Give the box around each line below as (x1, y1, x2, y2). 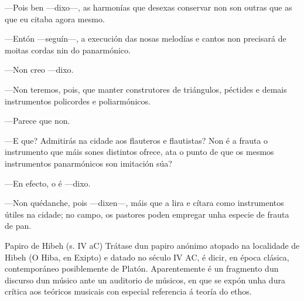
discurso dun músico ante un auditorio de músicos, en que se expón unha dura (5, 273, 285, 286)
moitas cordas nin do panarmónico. (5, 43, 131, 56)
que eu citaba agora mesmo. (5, 12, 105, 25)
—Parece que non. (5, 114, 70, 127)
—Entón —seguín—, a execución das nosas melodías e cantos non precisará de (5, 32, 286, 45)
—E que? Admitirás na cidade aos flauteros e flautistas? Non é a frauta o (5, 134, 268, 146)
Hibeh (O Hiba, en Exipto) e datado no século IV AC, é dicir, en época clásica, (5, 251, 289, 263)
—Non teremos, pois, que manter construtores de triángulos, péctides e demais (5, 83, 287, 95)
